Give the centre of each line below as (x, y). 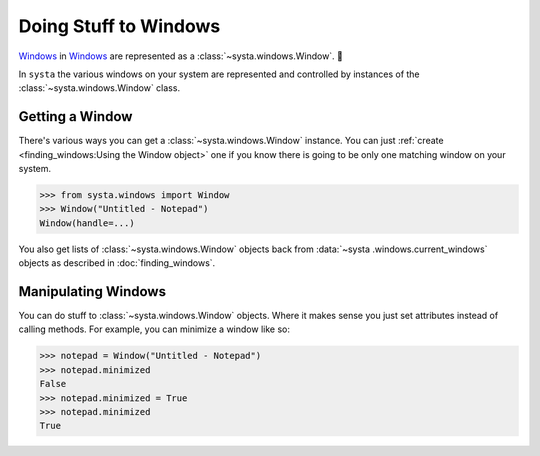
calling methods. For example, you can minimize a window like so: (154, 329)
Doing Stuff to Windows (119, 26)
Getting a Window (75, 116)
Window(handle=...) (87, 223)
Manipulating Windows (92, 291)
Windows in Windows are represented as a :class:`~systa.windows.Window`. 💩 (181, 56)
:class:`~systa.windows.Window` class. (99, 88)
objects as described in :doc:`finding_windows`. (117, 263)
